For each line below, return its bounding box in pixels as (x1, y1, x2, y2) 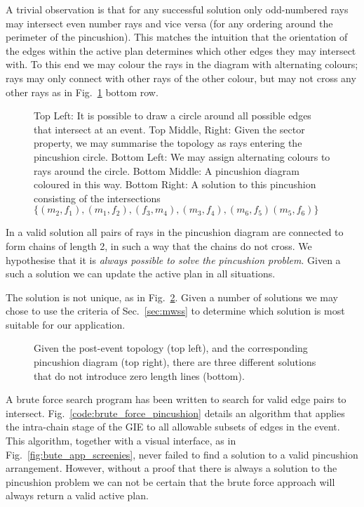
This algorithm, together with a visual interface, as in (6, 433, 236, 448)
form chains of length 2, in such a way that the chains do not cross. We (6, 238, 312, 253)
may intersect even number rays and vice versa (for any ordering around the (6, 15, 333, 30)
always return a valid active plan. (6, 488, 149, 503)
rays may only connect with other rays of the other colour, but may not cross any (6, 70, 356, 85)
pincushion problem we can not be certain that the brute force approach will (6, 474, 335, 489)
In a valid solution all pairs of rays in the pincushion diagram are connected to (6, 225, 344, 239)
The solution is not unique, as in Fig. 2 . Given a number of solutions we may (6, 289, 339, 304)
